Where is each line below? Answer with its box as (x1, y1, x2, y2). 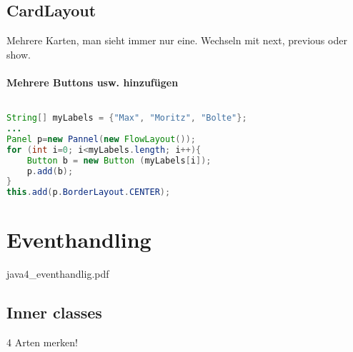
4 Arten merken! (6, 335, 79, 350)
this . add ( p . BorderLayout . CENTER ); (6, 187, 171, 198)
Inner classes (6, 301, 102, 323)
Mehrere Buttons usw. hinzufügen (6, 74, 179, 89)
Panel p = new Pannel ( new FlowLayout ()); (6, 134, 196, 144)
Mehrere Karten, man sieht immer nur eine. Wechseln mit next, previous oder (6, 33, 347, 48)
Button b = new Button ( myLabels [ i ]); (26, 155, 212, 166)
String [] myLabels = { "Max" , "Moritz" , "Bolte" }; (6, 113, 247, 124)
